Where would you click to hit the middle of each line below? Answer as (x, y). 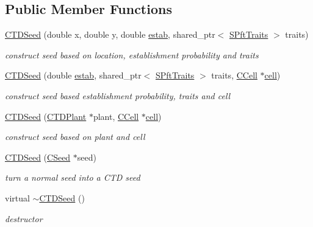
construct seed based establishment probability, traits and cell (118, 95)
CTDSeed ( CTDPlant (46, 116)
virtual (17, 197)
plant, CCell (116, 116)
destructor (24, 218)
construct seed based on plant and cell (75, 137)
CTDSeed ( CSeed (38, 157)
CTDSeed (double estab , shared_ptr (73, 75)
